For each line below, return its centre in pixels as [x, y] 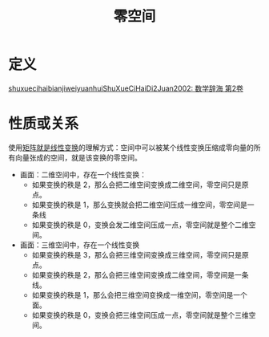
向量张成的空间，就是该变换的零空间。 [78, 157]
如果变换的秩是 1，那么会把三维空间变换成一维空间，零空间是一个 [140, 294]
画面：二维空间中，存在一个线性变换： [83, 174]
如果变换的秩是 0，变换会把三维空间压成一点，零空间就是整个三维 [141, 315]
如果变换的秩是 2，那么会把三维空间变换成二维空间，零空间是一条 [141, 274]
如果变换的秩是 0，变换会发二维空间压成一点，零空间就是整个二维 [141, 225]
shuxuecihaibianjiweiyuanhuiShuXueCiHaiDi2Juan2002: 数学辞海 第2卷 [126, 88]
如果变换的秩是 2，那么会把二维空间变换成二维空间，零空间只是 [137, 185]
